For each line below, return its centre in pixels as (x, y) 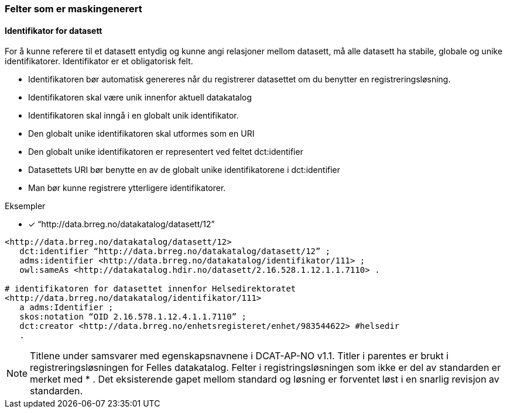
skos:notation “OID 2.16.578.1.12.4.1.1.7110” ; (133, 317)
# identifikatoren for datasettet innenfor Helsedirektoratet (150, 289)
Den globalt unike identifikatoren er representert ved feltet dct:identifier (166, 152)
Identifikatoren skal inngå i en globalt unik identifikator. (133, 116)
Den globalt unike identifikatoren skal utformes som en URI (141, 134)
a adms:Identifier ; (66, 308)
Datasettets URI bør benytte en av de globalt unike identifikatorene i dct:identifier (184, 170)
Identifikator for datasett (54, 30)
